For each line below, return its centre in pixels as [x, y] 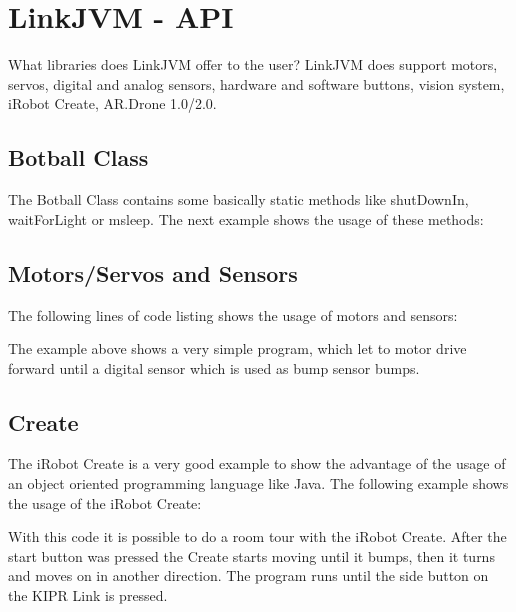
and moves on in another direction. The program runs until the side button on [248, 575]
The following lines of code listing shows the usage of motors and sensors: [233, 314]
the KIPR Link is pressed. [88, 595]
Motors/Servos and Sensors [153, 272]
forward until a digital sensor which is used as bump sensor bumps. [214, 367]
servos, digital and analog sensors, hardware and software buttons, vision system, [256, 83]
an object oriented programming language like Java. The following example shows [258, 483]
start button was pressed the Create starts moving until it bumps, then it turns [251, 555]
